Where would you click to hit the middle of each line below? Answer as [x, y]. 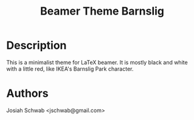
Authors [27, 94]
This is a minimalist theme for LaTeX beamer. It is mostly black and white [97, 62]
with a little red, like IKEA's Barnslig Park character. [70, 69]
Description [36, 45]
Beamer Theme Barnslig [102, 11]
